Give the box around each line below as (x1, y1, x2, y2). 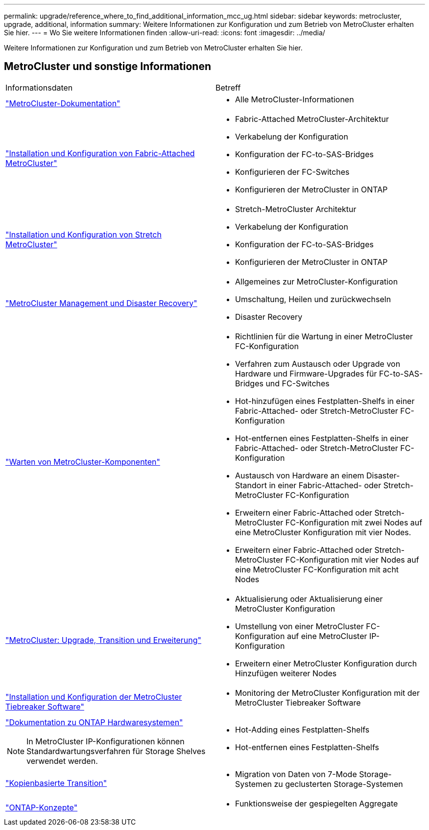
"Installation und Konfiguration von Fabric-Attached (5, 148, 195, 158)
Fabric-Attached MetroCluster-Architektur (235, 114, 389, 124)
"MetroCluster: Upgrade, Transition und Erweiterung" (5, 635, 202, 645)
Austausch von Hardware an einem (235, 470, 364, 480)
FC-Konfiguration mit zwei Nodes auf (285, 517, 423, 527)
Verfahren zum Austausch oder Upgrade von (235, 358, 401, 369)
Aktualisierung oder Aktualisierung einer (235, 593, 383, 604)
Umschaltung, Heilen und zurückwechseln (235, 294, 391, 304)
